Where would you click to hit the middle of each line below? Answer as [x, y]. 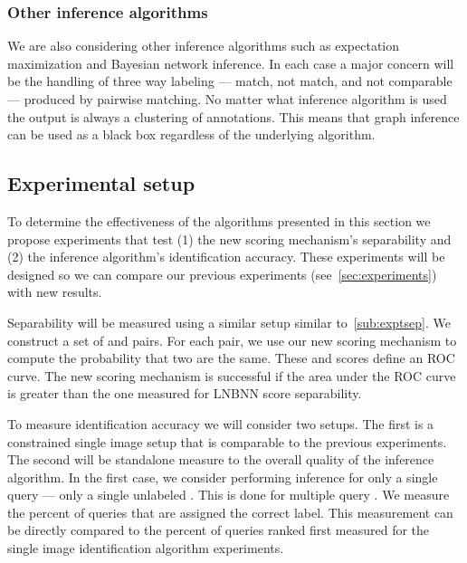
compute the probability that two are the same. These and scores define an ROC [231, 358]
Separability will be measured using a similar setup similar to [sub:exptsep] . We [229, 322]
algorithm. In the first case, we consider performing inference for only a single [223, 477]
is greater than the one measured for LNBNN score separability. [185, 393]
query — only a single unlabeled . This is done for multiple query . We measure [229, 495]
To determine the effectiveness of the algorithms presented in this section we [219, 220]
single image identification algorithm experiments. [146, 548]
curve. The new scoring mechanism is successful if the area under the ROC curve [232, 375]
